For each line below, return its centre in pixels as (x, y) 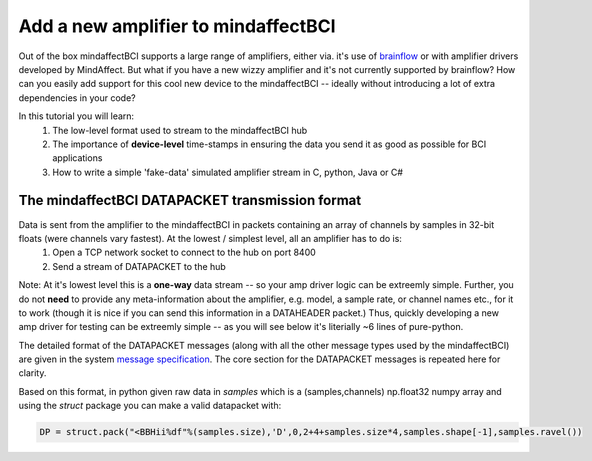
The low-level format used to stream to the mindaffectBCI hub (180, 130)
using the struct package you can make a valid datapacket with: (150, 406)
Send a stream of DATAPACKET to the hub (139, 266)
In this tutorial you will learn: (76, 116)
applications (77, 158)
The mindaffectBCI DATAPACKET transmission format (190, 200)
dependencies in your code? (77, 97)
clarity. (32, 373)
